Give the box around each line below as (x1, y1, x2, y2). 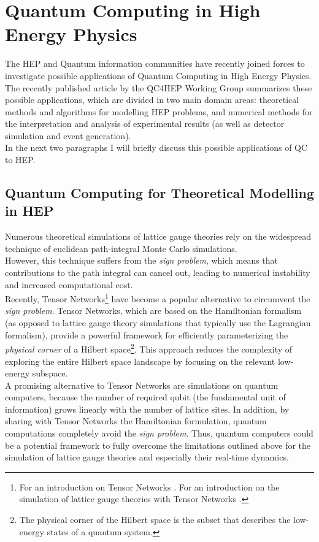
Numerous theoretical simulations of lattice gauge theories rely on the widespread (5, 230, 312, 243)
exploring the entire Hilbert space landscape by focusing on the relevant (5, 354, 275, 367)
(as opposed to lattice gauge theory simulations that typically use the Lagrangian (5, 316, 311, 329)
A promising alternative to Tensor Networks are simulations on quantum (5, 378, 279, 391)
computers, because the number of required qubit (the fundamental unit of (5, 391, 286, 403)
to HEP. (5, 153, 36, 166)
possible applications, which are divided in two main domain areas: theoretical (5, 93, 299, 106)
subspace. (32, 367, 68, 380)
